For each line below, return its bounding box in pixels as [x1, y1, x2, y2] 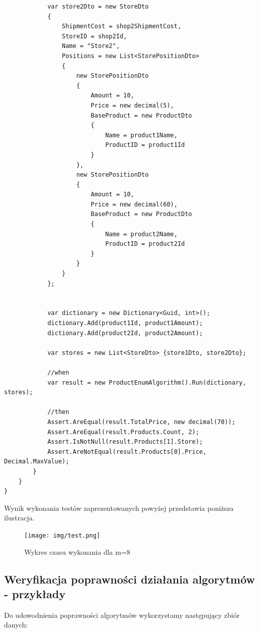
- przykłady [4, 586, 66, 601]
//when [47, 368, 69, 376]
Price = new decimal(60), [90, 200, 178, 208]
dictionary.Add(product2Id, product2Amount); [47, 329, 203, 337]
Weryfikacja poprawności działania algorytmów [4, 571, 255, 587]
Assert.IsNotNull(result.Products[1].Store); [47, 438, 203, 446]
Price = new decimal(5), [90, 101, 174, 109]
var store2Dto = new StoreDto [47, 3, 149, 10]
